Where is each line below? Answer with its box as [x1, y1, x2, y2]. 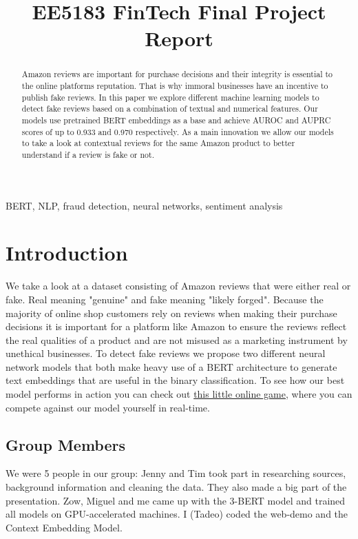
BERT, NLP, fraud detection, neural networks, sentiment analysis [6, 198, 283, 212]
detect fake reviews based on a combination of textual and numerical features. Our [21, 103, 318, 114]
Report [145, 24, 213, 52]
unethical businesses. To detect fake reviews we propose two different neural [6, 346, 326, 360]
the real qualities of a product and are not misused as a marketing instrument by [6, 332, 348, 347]
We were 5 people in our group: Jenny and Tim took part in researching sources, [6, 466, 346, 480]
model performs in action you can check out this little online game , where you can [6, 387, 352, 401]
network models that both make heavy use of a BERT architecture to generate [6, 359, 337, 374]
